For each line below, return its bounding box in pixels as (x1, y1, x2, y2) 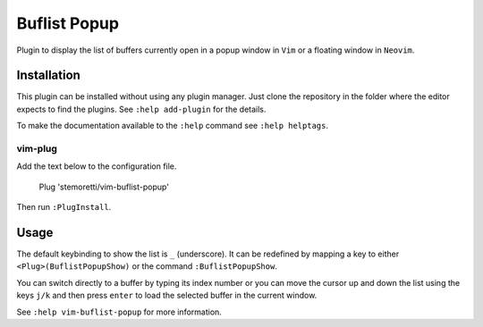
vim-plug (16, 143, 58, 155)
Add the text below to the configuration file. (16, 161, 177, 172)
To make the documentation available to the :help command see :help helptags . (16, 121, 328, 131)
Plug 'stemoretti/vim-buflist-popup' (38, 181, 170, 192)
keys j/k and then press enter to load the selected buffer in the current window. (16, 290, 318, 301)
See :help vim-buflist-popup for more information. (16, 306, 223, 317)
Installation (16, 68, 80, 83)
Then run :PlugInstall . (16, 202, 112, 213)
